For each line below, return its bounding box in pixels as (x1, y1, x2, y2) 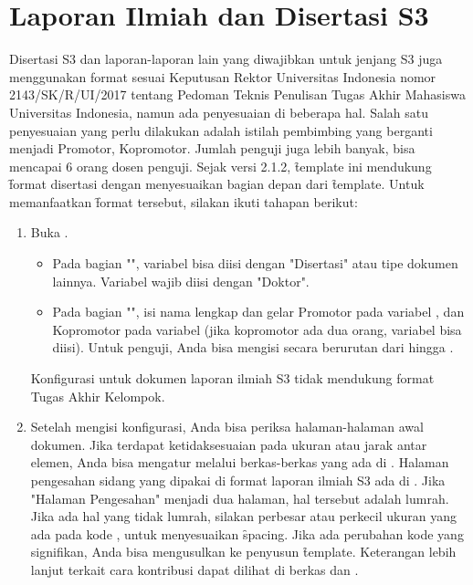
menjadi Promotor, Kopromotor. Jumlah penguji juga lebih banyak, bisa (9, 139, 415, 158)
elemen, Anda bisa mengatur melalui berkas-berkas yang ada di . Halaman (30, 453, 449, 472)
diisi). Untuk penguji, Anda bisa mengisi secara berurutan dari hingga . (52, 338, 454, 357)
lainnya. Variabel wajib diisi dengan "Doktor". (52, 271, 310, 290)
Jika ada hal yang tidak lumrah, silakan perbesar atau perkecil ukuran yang (30, 507, 457, 526)
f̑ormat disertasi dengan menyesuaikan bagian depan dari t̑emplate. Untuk (9, 174, 425, 193)
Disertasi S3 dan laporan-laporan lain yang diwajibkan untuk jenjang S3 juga (9, 49, 443, 68)
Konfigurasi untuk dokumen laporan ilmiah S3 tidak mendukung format (30, 369, 435, 388)
